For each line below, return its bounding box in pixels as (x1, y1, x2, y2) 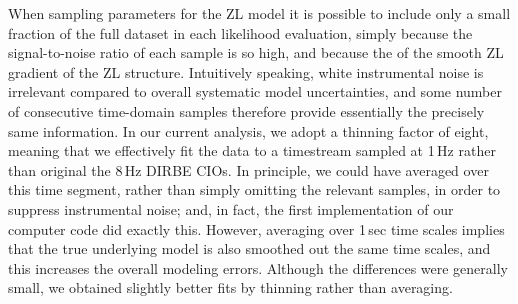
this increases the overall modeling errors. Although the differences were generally (8, 257, 508, 278)
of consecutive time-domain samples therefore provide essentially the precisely (8, 100, 485, 121)
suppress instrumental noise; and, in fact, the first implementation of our (8, 198, 454, 219)
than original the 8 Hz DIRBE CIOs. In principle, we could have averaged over (8, 159, 489, 180)
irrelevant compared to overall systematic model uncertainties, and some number (8, 81, 503, 102)
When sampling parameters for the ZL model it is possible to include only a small (8, 3, 511, 23)
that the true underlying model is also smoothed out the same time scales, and (8, 238, 491, 259)
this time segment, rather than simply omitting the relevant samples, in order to (8, 179, 501, 200)
